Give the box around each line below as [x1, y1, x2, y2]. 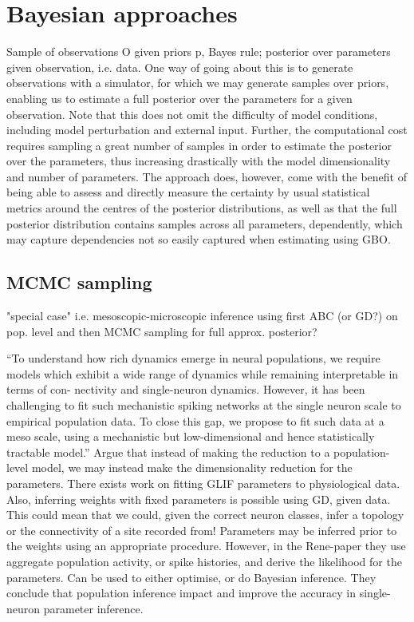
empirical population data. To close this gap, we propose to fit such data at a [6, 412, 384, 429]
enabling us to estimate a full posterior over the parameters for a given [6, 89, 353, 106]
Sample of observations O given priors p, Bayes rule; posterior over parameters [6, 43, 391, 60]
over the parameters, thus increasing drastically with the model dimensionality [6, 153, 391, 169]
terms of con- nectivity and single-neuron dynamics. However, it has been [6, 381, 365, 398]
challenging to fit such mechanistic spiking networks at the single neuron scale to [6, 397, 401, 414]
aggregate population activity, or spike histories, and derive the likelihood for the [6, 553, 402, 569]
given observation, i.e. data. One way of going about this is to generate [6, 58, 353, 75]
